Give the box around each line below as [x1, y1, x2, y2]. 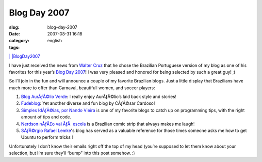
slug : [9, 24, 19, 30]
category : [9, 38, 30, 44]
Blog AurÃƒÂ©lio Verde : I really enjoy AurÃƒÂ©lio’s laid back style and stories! [21, 94, 177, 99]
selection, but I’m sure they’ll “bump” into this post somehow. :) [9, 150, 135, 156]
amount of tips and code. [21, 114, 71, 120]
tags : [9, 44, 20, 50]
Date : [9, 31, 20, 36]
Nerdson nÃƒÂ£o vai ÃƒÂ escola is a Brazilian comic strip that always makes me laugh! [21, 121, 195, 127]
